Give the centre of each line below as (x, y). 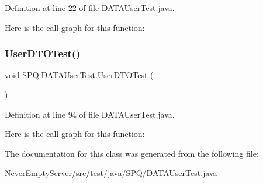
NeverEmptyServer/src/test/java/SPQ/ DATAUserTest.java (111, 173)
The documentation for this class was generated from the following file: (132, 153)
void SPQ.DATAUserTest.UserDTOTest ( (79, 75)
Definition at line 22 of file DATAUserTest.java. (90, 8)
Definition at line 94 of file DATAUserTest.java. (90, 114)
